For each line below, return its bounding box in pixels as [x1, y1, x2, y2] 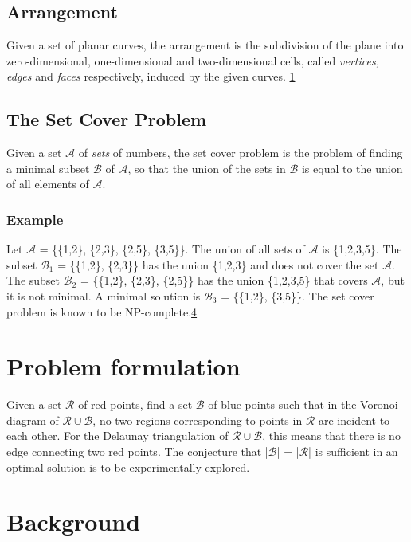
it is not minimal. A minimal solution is [6, 287, 201, 304]
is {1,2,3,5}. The [322, 241, 402, 257]
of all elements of [6, 175, 89, 192]
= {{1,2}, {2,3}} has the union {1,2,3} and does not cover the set [57, 256, 379, 273]
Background [6, 505, 141, 538]
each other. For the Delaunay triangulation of [6, 427, 229, 444]
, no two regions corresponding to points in [92, 411, 303, 428]
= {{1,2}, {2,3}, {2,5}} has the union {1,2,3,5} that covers [80, 272, 368, 289]
